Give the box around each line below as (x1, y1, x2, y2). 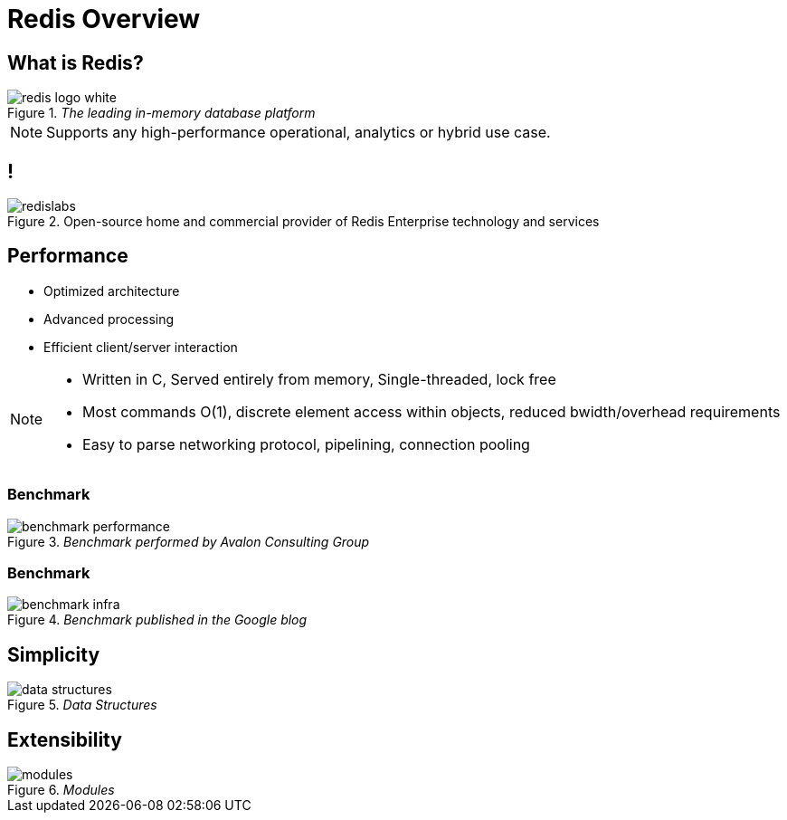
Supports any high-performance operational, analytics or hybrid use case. (46, 123, 551, 142)
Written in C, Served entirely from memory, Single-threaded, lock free (82, 369, 556, 388)
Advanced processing (43, 310, 175, 327)
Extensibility (7, 728, 122, 751)
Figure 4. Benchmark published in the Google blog (7, 612, 308, 628)
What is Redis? (7, 51, 144, 74)
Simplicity (7, 643, 100, 666)
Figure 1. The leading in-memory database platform (7, 105, 316, 121)
